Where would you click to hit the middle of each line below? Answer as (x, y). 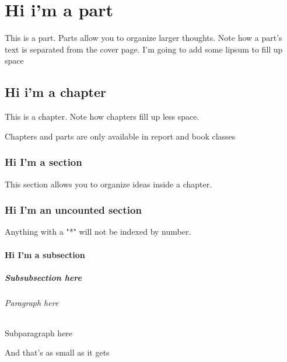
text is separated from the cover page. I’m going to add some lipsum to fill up (144, 49)
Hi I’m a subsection (45, 254)
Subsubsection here (43, 277)
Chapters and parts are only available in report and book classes (120, 136)
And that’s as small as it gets (57, 352)
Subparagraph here (39, 333)
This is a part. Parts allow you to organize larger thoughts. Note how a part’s (143, 38)
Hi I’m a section (43, 162)
